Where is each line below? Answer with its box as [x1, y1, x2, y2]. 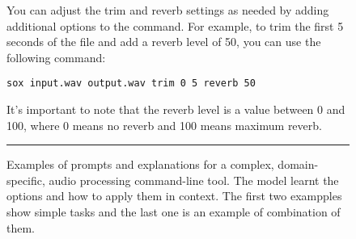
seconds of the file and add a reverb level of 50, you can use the [6, 33, 321, 50]
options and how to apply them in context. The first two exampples [6, 187, 342, 204]
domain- [278, 156, 319, 173]
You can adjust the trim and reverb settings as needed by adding [6, 2, 329, 18]
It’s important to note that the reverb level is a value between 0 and [6, 101, 345, 118]
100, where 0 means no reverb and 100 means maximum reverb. [6, 116, 322, 133]
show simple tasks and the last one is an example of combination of [6, 203, 341, 220]
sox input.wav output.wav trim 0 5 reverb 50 [6, 78, 256, 90]
